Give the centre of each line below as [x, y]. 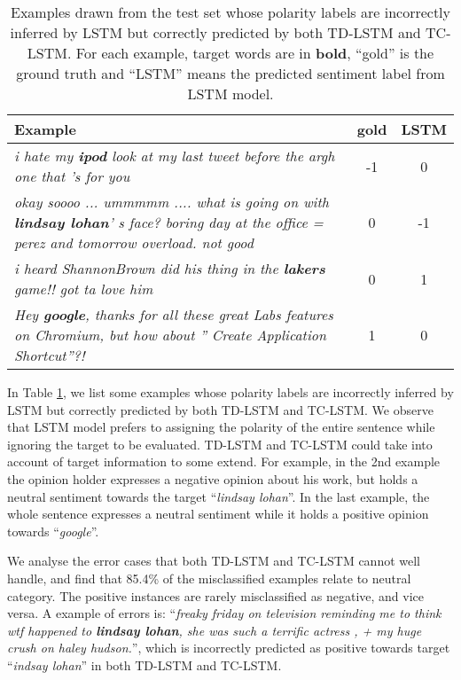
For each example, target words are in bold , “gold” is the [255, 53]
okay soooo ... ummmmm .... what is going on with [172, 202]
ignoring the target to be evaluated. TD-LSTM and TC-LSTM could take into [220, 444]
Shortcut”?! [50, 355]
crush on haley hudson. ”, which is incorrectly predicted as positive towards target [229, 648]
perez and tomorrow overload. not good [134, 242]
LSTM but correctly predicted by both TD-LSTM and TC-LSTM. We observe [220, 409]
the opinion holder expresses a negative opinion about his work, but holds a [213, 478]
